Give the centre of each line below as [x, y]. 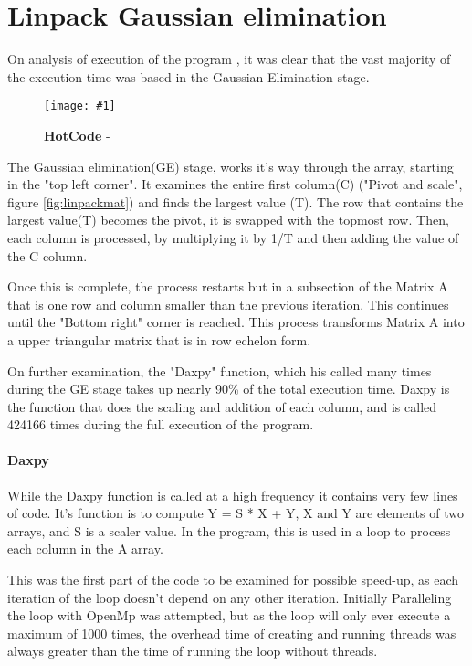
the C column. [47, 255]
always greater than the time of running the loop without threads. [193, 651]
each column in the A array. [85, 549]
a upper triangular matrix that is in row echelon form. [159, 339]
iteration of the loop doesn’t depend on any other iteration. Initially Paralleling [230, 597]
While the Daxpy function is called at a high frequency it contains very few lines [233, 495]
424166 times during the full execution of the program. [161, 424]
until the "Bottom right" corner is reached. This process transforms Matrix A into [236, 322]
